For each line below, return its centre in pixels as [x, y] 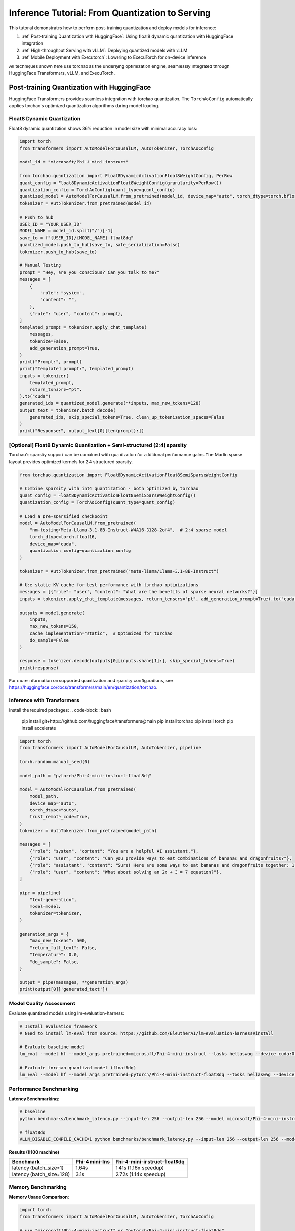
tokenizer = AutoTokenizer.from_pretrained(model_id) [86, 203]
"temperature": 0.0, [55, 955]
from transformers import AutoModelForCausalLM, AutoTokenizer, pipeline [110, 748]
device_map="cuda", [53, 544]
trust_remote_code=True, [60, 817]
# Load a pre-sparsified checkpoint [64, 516]
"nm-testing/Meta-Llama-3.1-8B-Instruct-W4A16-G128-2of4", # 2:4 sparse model [128, 530]
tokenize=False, [49, 341]
